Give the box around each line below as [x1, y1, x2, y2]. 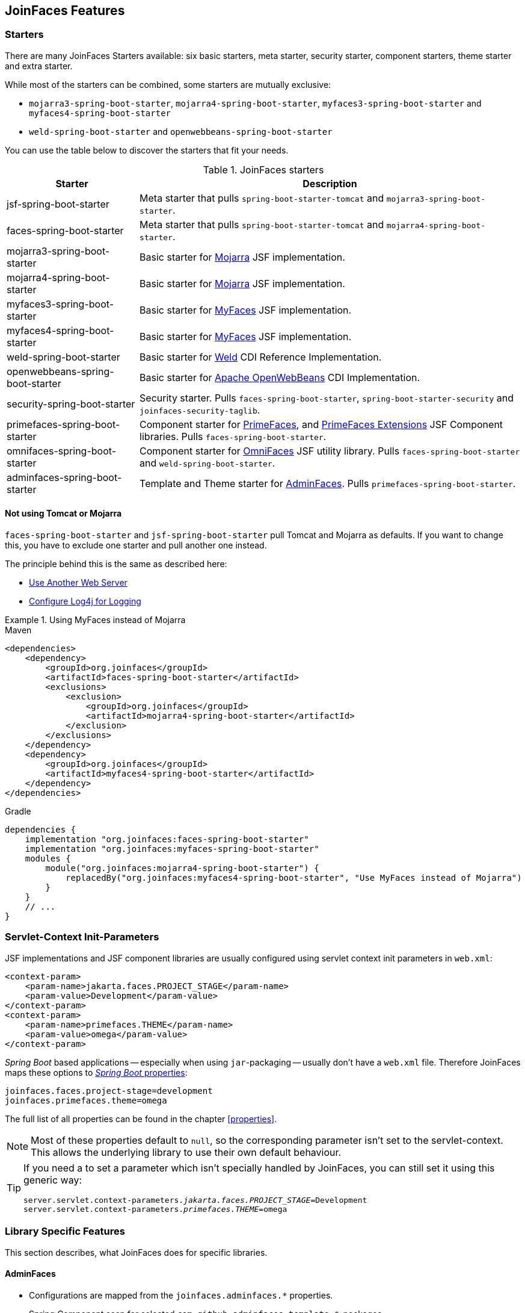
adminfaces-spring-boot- [7, 471, 122, 483]
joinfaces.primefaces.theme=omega [5, 1095, 167, 1105]
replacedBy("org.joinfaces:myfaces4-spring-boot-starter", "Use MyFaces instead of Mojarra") [66, 873, 522, 883]
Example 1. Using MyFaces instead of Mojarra [5, 615, 186, 625]
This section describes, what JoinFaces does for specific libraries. [5, 1247, 268, 1258]
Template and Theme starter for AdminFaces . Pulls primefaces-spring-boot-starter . [140, 477, 516, 489]
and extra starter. [5, 60, 73, 71]
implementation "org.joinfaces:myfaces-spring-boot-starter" [25, 844, 319, 854]
